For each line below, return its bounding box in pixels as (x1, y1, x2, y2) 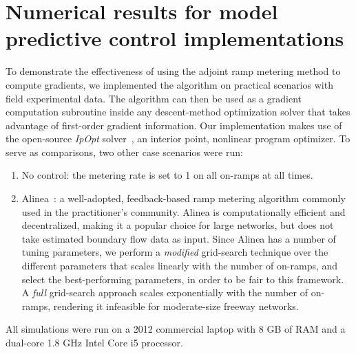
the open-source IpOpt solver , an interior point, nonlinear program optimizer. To (6, 131, 350, 146)
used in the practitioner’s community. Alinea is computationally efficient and (21, 204, 346, 219)
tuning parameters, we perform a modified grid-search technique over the (21, 245, 328, 259)
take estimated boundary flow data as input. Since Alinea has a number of (21, 231, 336, 245)
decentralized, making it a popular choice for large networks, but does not (21, 218, 334, 232)
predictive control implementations (6, 24, 344, 52)
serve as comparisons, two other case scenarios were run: (6, 144, 243, 159)
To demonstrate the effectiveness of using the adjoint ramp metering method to (6, 64, 341, 78)
